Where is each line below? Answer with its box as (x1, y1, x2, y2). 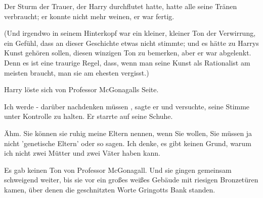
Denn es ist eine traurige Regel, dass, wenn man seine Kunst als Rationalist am (4, 57, 250, 68)
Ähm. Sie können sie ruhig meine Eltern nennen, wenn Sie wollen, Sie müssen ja (4, 127, 252, 138)
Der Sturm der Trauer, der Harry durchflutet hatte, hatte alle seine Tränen (4, 1, 237, 11)
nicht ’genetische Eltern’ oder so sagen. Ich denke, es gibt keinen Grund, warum (4, 138, 251, 148)
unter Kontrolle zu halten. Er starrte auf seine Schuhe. (4, 111, 173, 121)
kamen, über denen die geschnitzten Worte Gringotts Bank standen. (4, 184, 215, 194)
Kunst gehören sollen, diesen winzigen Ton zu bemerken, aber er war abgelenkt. (4, 47, 251, 58)
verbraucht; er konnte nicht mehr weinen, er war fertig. (4, 11, 174, 21)
